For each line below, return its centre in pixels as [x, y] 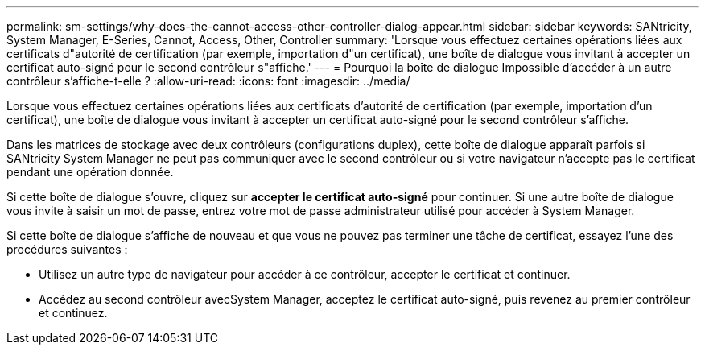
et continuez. [73, 313]
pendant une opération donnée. [90, 172]
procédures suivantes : [67, 249]
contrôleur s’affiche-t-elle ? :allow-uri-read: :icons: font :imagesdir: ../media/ [208, 81]
